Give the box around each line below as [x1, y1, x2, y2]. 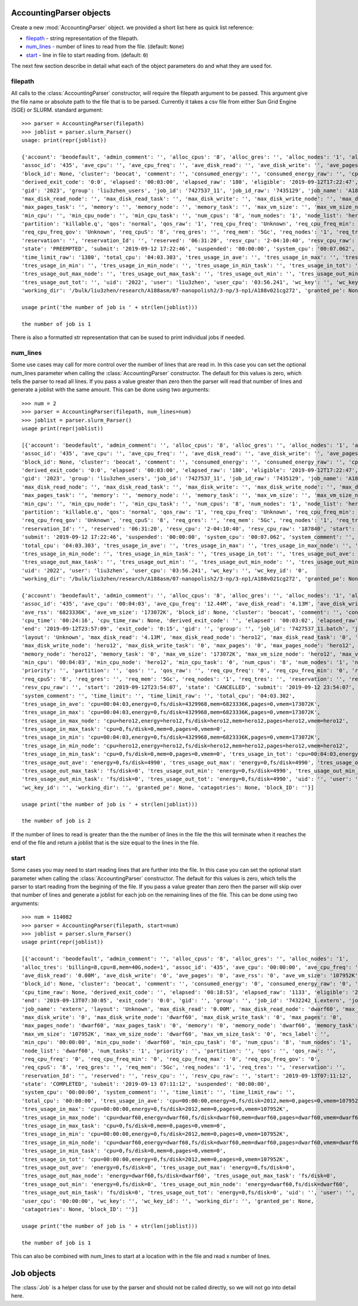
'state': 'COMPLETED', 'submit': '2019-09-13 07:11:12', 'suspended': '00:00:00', [21, 1080, 270, 1088]
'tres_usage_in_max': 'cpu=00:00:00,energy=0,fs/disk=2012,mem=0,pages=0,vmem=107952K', [21, 1106, 289, 1113]
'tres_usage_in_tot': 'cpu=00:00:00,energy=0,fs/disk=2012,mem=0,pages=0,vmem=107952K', [21, 1156, 289, 1163]
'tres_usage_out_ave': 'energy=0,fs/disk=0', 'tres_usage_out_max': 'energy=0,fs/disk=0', [21, 1164, 295, 1171]
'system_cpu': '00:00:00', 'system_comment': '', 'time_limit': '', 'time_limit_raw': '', [21, 1089, 295, 1096]
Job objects [11, 1268, 56, 1278]
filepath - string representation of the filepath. [26, 35, 139, 42]
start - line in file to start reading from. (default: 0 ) [26, 51, 149, 58]
